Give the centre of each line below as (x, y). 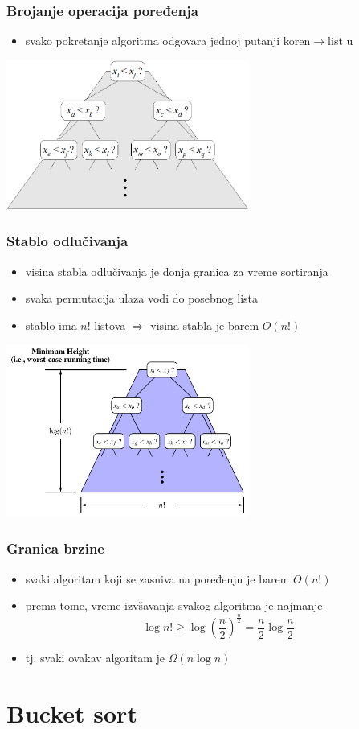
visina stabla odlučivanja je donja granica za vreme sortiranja (177, 271)
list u (341, 41)
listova (110, 325)
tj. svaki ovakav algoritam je (95, 658)
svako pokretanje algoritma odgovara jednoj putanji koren (168, 41)
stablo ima (51, 325)
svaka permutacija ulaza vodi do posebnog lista (142, 298)
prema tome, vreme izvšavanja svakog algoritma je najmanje (174, 605)
